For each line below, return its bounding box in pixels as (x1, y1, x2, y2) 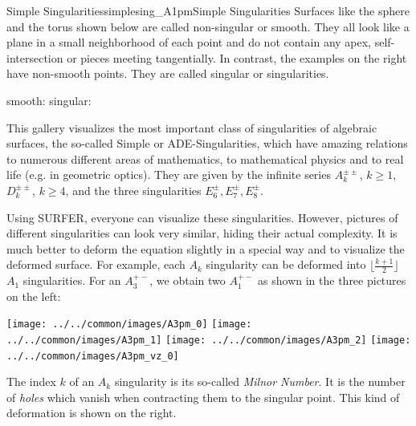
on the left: (6, 287, 61, 304)
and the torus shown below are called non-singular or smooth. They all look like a (6, 18, 410, 34)
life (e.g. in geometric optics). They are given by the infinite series (6, 166, 331, 183)
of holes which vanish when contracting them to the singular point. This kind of (6, 388, 400, 405)
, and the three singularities (65, 181, 202, 198)
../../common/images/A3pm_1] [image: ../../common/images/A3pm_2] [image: (6, 334, 411, 346)
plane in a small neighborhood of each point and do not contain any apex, (6, 34, 372, 51)
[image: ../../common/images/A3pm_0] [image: (6, 318, 252, 331)
